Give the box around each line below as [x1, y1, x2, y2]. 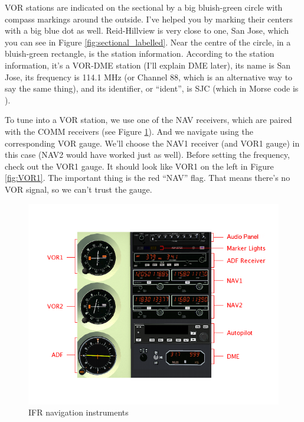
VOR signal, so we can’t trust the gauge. [5, 183, 152, 195]
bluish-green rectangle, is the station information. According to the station [5, 47, 274, 60]
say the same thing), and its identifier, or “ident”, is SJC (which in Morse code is [5, 82, 299, 95]
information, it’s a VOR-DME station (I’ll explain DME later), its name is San [5, 59, 291, 71]
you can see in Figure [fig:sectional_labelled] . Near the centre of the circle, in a [5, 35, 291, 48]
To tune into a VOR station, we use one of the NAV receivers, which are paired [5, 113, 292, 126]
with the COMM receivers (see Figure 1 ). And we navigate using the [5, 125, 253, 137]
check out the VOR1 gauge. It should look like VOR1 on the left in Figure [5, 160, 274, 172]
